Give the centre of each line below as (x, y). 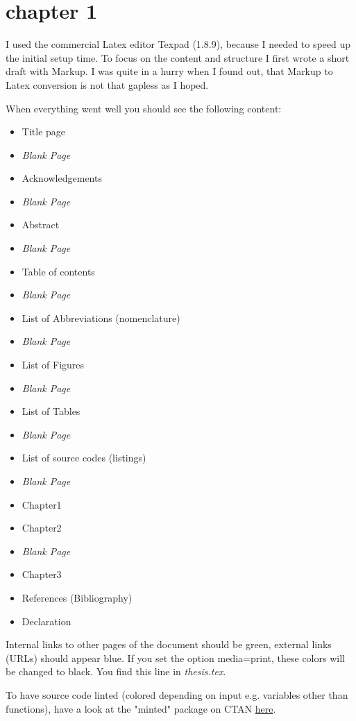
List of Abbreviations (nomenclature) (101, 317)
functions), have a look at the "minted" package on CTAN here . (141, 708)
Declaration (46, 621)
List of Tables (51, 411)
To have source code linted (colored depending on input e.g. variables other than (177, 694)
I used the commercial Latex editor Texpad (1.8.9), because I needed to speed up (178, 44)
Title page (44, 132)
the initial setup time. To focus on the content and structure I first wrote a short (178, 57)
